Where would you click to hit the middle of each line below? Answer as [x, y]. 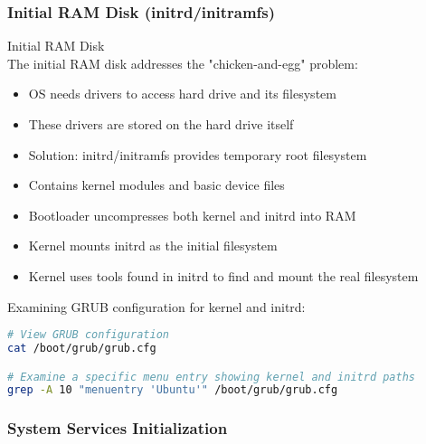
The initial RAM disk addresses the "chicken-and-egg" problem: [183, 63]
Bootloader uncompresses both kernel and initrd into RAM [192, 215]
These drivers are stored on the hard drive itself [161, 124]
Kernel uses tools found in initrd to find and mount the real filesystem [223, 275]
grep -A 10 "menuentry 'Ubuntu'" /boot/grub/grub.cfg [173, 390]
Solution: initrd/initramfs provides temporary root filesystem [198, 154]
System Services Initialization [118, 428]
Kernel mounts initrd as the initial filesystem [153, 246]
